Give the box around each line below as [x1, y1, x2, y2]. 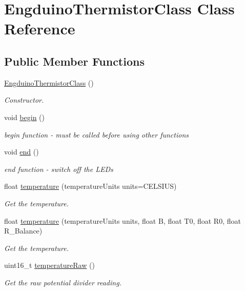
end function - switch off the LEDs [4, 163, 113, 174]
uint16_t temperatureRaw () [4, 260, 95, 270]
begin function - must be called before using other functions [4, 129, 189, 140]
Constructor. [4, 94, 44, 105]
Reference [4, 18, 75, 39]
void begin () [4, 111, 45, 122]
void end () [4, 146, 39, 157]
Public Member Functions [4, 53, 145, 69]
